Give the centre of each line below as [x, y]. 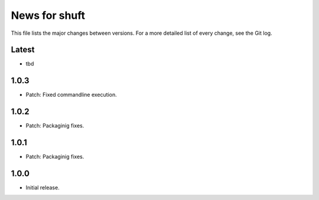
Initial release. [43, 188]
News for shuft [48, 15]
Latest [23, 50]
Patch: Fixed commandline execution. [71, 95]
